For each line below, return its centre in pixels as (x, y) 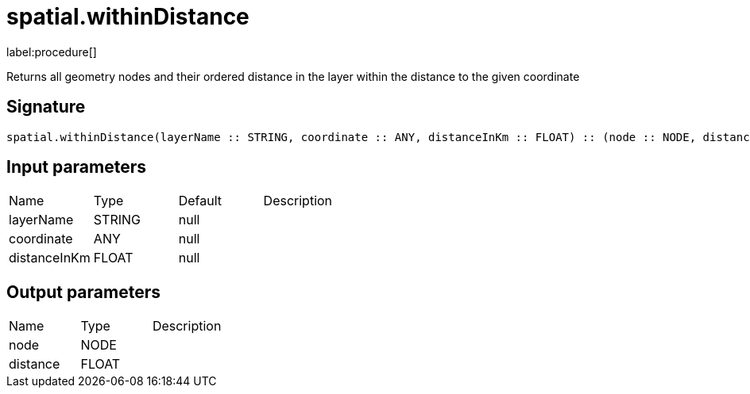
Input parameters (77, 167)
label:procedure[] (52, 52)
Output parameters (83, 292)
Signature (46, 107)
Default (200, 201)
